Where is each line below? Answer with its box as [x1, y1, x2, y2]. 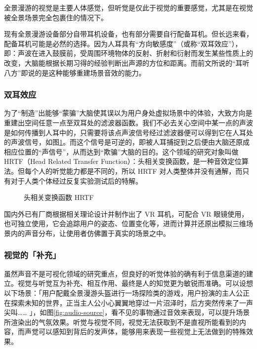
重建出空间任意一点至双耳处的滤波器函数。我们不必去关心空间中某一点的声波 [4, 117, 253, 127]
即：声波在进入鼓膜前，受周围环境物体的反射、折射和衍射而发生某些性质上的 [4, 48, 253, 58]
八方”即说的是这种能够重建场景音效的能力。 [4, 67, 146, 78]
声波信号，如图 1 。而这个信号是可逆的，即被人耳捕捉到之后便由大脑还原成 [10, 137, 250, 147]
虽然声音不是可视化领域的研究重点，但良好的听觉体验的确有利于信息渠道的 [4, 268, 246, 278]
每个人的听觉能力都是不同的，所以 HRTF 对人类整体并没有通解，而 [24, 165, 243, 176]
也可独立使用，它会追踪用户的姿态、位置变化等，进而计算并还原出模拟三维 [4, 218, 246, 229]
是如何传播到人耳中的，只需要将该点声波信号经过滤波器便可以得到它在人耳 [4, 127, 246, 137]
